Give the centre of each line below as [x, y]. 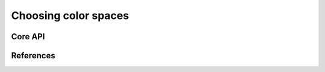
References [33, 56]
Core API [28, 37]
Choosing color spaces [70, 15]
